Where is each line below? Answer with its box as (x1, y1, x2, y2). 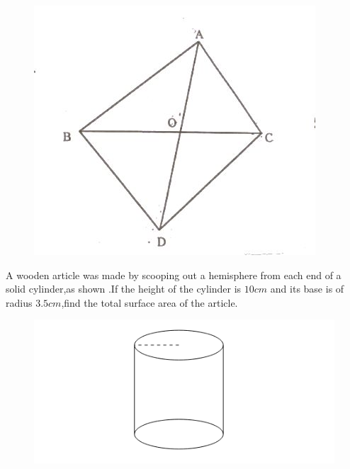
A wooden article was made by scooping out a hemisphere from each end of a (6, 267, 341, 282)
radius (6, 295, 33, 310)
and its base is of (270, 281, 344, 296)
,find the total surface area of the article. (61, 295, 238, 310)
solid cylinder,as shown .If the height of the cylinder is (6, 281, 242, 296)
